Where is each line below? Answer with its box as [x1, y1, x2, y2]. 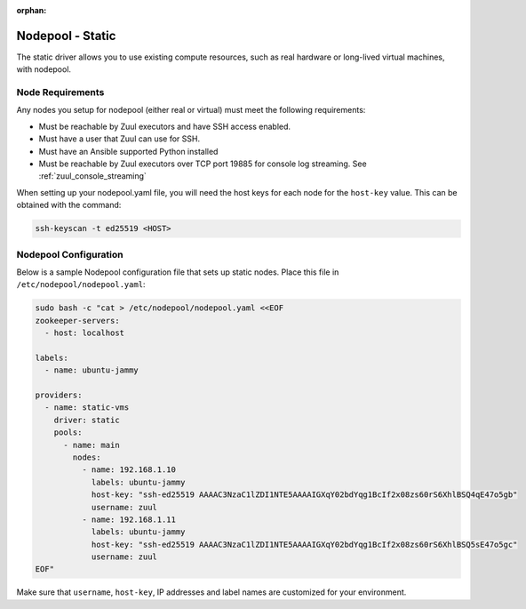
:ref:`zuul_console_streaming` [38, 171, 147, 181]
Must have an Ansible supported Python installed [38, 146, 219, 156]
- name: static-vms [44, 403, 130, 413]
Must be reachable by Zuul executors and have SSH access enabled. [38, 121, 291, 132]
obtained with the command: [16, 200, 122, 211]
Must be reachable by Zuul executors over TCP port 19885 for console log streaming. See [38, 158, 368, 169]
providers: [35, 390, 83, 400]
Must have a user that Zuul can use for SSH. [38, 133, 200, 144]
